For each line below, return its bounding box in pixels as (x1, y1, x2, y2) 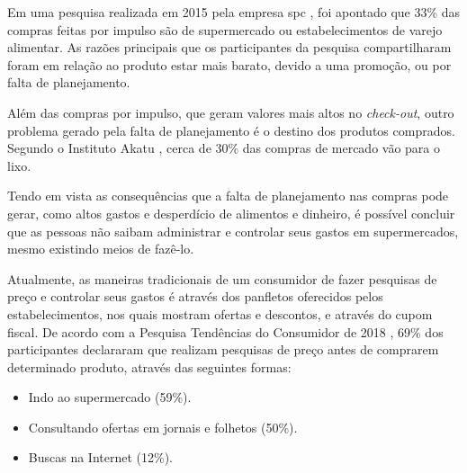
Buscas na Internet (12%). (28, 448, 173, 467)
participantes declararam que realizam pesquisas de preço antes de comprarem (7, 340, 439, 359)
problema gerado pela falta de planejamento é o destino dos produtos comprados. (7, 120, 455, 139)
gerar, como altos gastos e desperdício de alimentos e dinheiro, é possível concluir (7, 203, 455, 222)
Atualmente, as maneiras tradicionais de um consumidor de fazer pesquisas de (7, 269, 437, 288)
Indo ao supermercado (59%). (28, 388, 192, 406)
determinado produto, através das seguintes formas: (7, 357, 292, 376)
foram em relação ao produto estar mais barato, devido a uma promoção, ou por (7, 55, 452, 74)
